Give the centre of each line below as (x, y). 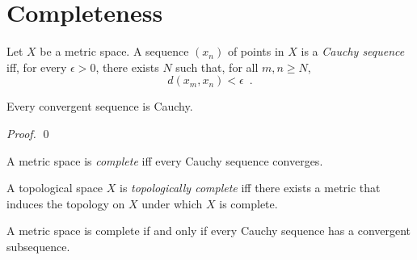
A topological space (55, 188)
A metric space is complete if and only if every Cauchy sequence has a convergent (209, 231)
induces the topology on (66, 203)
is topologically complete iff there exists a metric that (250, 188)
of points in (256, 51)
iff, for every (37, 67)
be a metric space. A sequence (114, 51)
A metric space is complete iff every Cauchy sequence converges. (165, 160)
